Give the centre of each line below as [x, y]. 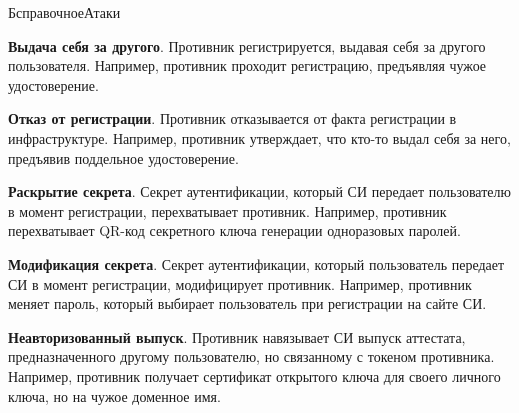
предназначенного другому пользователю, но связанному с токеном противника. [251, 356]
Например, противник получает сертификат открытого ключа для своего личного [254, 375]
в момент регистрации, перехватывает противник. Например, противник [227, 210]
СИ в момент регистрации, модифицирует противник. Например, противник [240, 283]
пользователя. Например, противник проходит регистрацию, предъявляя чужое [247, 65]
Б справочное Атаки [64, 12]
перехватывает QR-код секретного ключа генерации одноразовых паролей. [234, 230]
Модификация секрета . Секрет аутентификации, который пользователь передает [256, 263]
